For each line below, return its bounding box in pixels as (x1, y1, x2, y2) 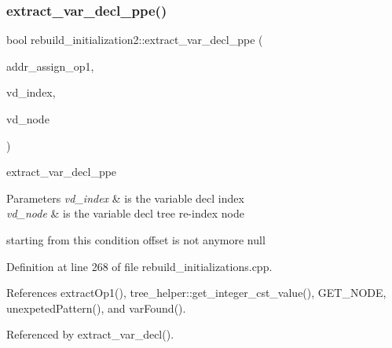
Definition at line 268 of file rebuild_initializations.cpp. (6, 258, 273, 274)
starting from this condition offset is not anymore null (6, 231, 266, 247)
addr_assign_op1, (6, 57, 94, 74)
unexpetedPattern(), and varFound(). (6, 299, 186, 316)
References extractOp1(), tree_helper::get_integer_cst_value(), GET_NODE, (6, 284, 387, 301)
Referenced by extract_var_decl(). (6, 326, 174, 343)
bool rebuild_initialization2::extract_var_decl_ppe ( (6, 31, 263, 48)
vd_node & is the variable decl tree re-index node (6, 205, 244, 222)
